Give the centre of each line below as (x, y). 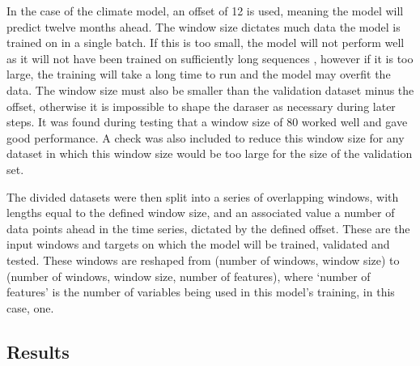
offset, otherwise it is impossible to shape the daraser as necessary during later (201, 106)
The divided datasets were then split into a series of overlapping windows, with (203, 196)
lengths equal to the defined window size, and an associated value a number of (201, 213)
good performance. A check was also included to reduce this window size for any (206, 137)
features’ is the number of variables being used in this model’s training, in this (201, 292)
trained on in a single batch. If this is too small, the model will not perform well (206, 43)
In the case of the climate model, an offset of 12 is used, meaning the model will (205, 11)
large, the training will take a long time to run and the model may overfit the (199, 74)
